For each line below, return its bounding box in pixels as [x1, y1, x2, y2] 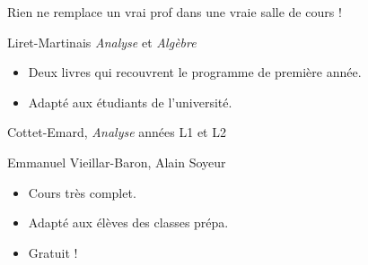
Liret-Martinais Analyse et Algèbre [7, 32, 197, 51]
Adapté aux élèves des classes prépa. [28, 213, 229, 232]
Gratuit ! [28, 243, 78, 261]
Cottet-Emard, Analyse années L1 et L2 [7, 123, 226, 141]
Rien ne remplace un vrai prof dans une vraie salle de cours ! [7, 3, 342, 21]
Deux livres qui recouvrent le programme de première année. [28, 63, 362, 81]
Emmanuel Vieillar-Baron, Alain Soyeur [7, 152, 226, 171]
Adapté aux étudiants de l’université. [28, 92, 232, 111]
